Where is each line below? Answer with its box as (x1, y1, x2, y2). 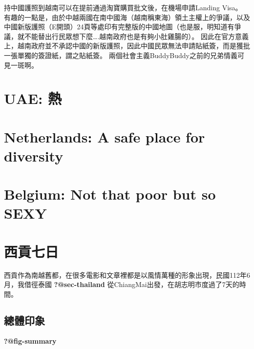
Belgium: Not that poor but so (4, 184, 216, 204)
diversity (4, 145, 63, 165)
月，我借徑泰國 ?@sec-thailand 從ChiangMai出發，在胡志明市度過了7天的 (4, 279, 239, 289)
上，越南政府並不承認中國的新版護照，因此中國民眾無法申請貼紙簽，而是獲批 (4, 41, 250, 51)
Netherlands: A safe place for (4, 126, 205, 146)
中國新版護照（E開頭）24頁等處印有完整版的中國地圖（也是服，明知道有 (4, 21, 234, 32)
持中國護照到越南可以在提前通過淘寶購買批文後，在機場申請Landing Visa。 (4, 2, 242, 12)
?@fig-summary (4, 335, 57, 346)
